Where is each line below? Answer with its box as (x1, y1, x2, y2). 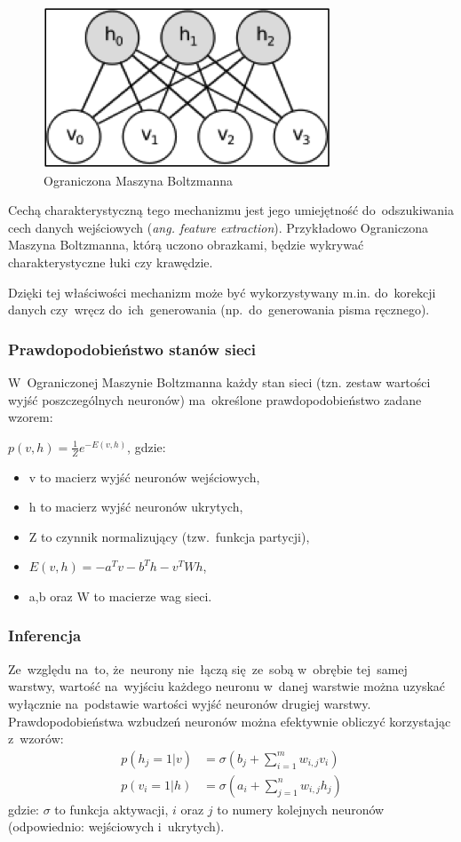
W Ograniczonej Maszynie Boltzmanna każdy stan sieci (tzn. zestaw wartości (8, 372, 431, 391)
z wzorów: (8, 729, 64, 748)
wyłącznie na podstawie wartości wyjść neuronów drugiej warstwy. (8, 694, 371, 712)
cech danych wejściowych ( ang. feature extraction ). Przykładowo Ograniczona (8, 218, 429, 236)
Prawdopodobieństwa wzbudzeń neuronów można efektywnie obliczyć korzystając (8, 711, 451, 730)
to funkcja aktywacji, (54, 799, 169, 818)
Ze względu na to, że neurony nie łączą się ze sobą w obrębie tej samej (8, 659, 408, 678)
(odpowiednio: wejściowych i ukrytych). (8, 817, 225, 836)
